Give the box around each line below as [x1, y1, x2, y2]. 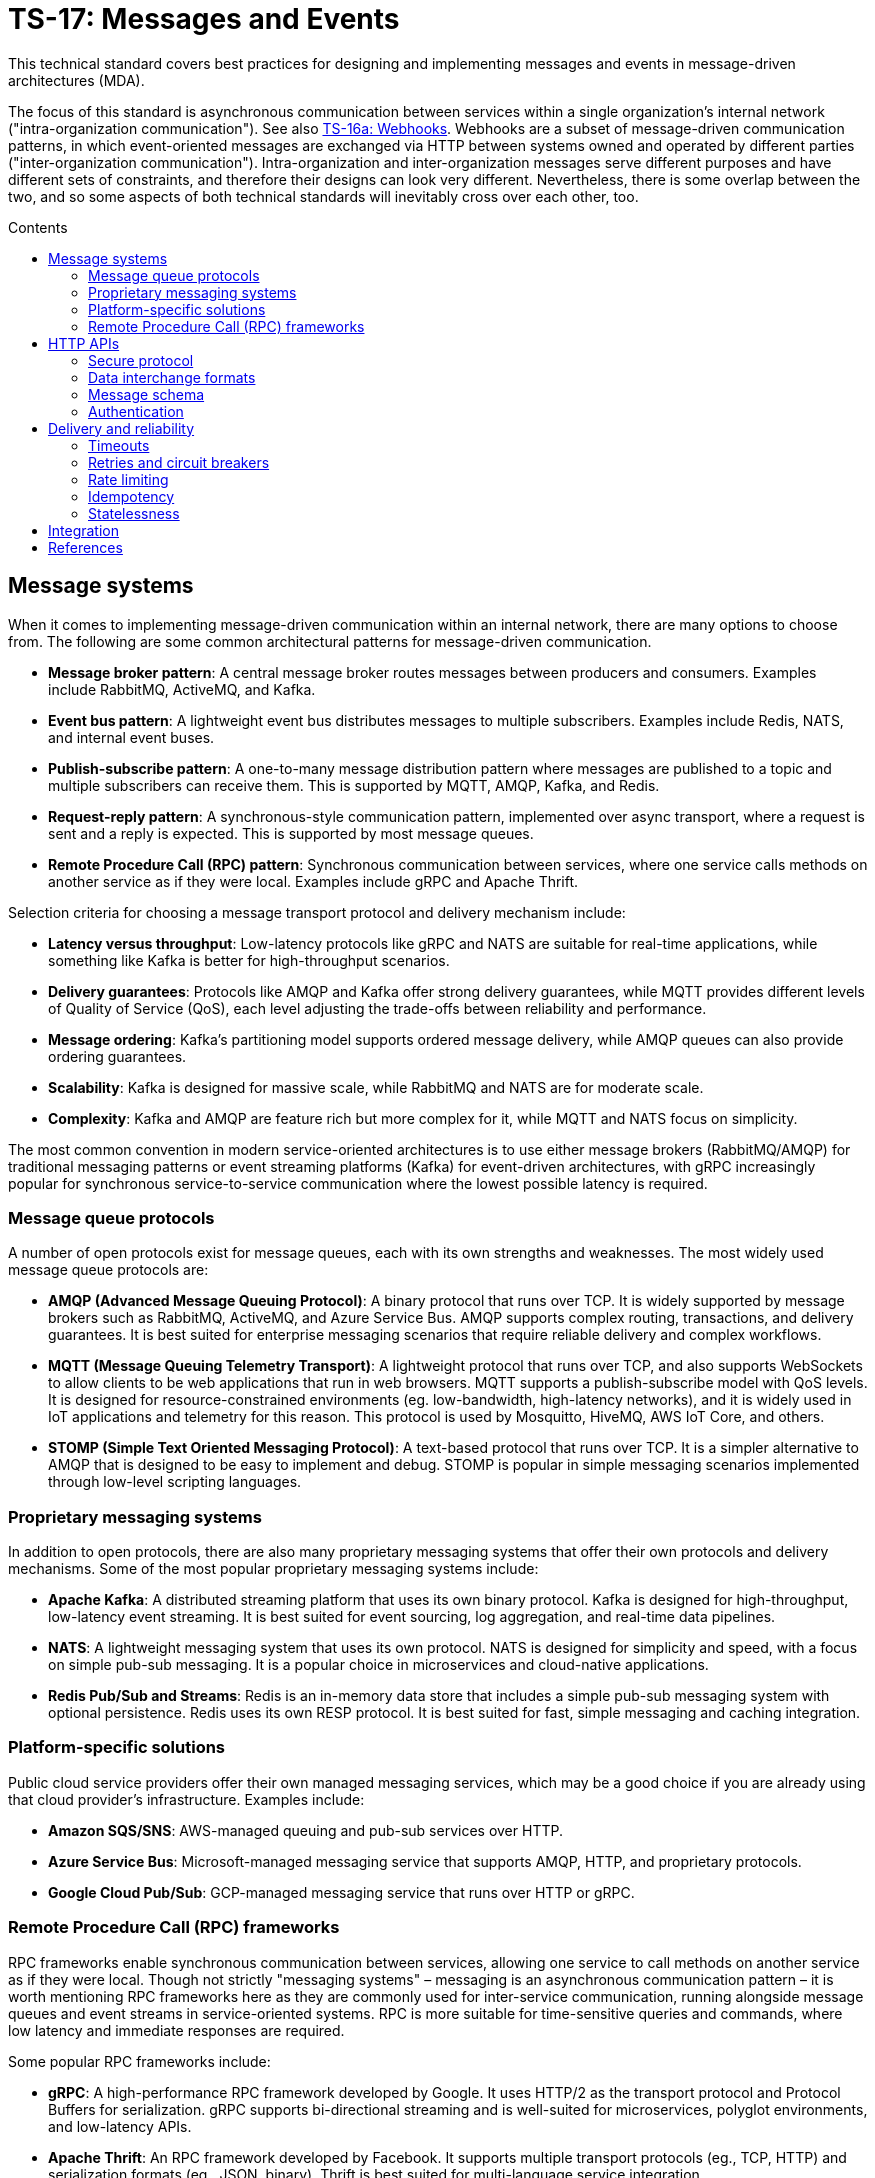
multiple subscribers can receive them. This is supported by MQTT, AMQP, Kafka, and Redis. [48, 776, 660, 794]
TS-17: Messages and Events [8, 2, 400, 36]
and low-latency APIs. [48, 2117, 192, 2135]
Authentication [88, 402, 184, 420]
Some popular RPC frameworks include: [8, 2052, 271, 2070]
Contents [8, 218, 68, 236]
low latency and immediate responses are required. [8, 2021, 345, 2039]
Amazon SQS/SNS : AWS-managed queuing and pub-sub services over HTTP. [48, 1821, 563, 1839]
